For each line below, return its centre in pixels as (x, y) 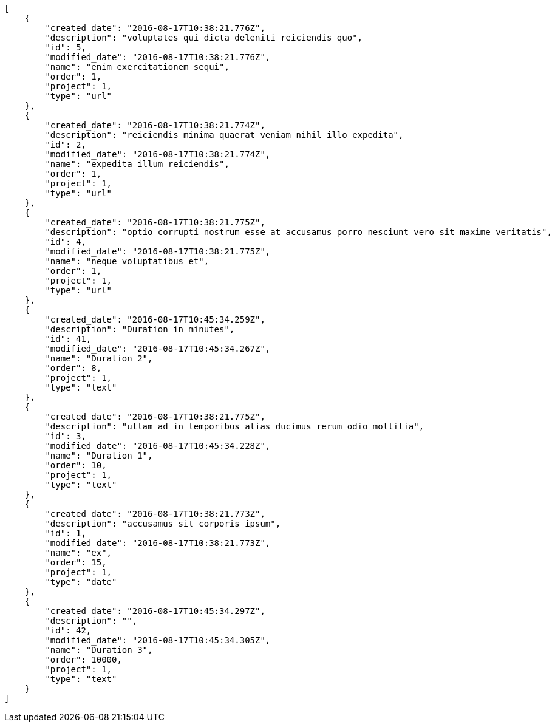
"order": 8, (73, 368)
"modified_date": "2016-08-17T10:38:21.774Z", (158, 154)
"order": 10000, (83, 660)
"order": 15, (76, 562)
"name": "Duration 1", (99, 456)
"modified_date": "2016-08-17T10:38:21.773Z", (158, 543)
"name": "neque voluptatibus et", (127, 261)
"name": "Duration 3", (99, 650)
